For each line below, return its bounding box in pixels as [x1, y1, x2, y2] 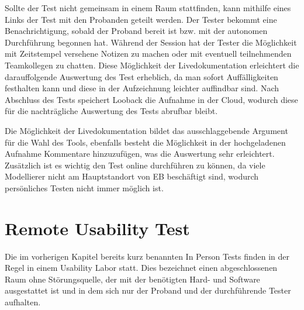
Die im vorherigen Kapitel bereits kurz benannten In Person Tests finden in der [5, 250, 290, 262]
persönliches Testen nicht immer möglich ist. [5, 181, 164, 194]
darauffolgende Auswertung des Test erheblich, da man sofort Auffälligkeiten [5, 70, 278, 82]
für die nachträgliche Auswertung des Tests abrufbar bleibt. [5, 105, 218, 117]
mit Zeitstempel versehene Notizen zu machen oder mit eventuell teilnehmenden [5, 47, 292, 60]
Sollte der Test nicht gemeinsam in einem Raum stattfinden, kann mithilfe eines [5, 2, 291, 13]
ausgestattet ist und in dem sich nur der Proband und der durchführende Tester [5, 284, 291, 297]
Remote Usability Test [5, 216, 190, 240]
